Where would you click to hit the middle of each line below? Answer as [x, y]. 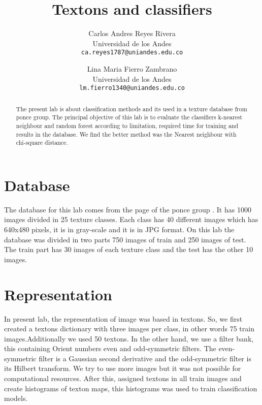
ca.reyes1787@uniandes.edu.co [132, 53]
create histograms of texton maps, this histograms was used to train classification [131, 388]
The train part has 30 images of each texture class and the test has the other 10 [129, 249]
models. [16, 398]
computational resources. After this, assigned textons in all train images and [123, 378]
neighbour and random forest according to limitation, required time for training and [127, 125]
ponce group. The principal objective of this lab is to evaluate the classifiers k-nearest [129, 117]
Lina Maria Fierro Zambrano [132, 68]
